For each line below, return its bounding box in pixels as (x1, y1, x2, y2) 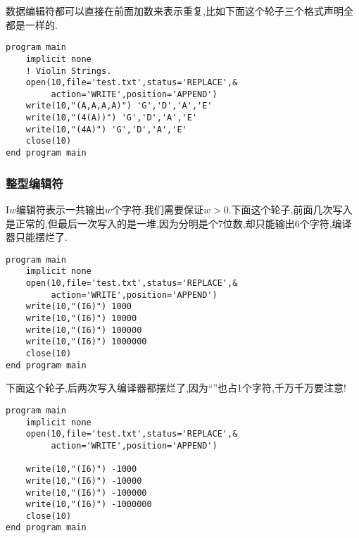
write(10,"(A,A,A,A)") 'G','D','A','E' (25, 101, 213, 111)
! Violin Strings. (25, 65, 112, 76)
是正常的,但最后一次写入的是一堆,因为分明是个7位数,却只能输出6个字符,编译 (6, 215, 352, 230)
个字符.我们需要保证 (112, 201, 204, 216)
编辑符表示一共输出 (16, 201, 106, 216)
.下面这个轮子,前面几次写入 (228, 201, 353, 216)
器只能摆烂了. (6, 230, 68, 244)
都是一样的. (6, 17, 58, 32)
